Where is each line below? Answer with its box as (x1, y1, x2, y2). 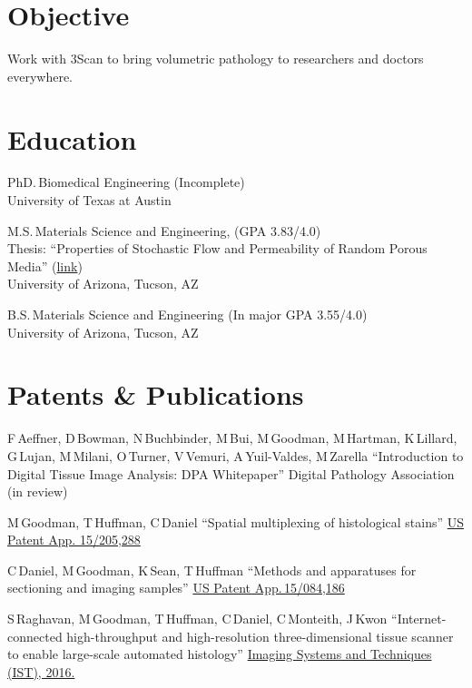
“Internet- (391, 609, 447, 628)
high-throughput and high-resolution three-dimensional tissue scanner (66, 626, 454, 645)
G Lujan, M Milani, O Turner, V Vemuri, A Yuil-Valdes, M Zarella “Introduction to (7, 446, 464, 465)
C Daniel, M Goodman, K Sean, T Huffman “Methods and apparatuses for (7, 560, 417, 579)
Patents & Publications (7, 376, 304, 413)
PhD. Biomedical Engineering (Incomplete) (7, 172, 245, 192)
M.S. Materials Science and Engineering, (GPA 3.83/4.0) (7, 221, 321, 240)
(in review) (7, 482, 68, 501)
